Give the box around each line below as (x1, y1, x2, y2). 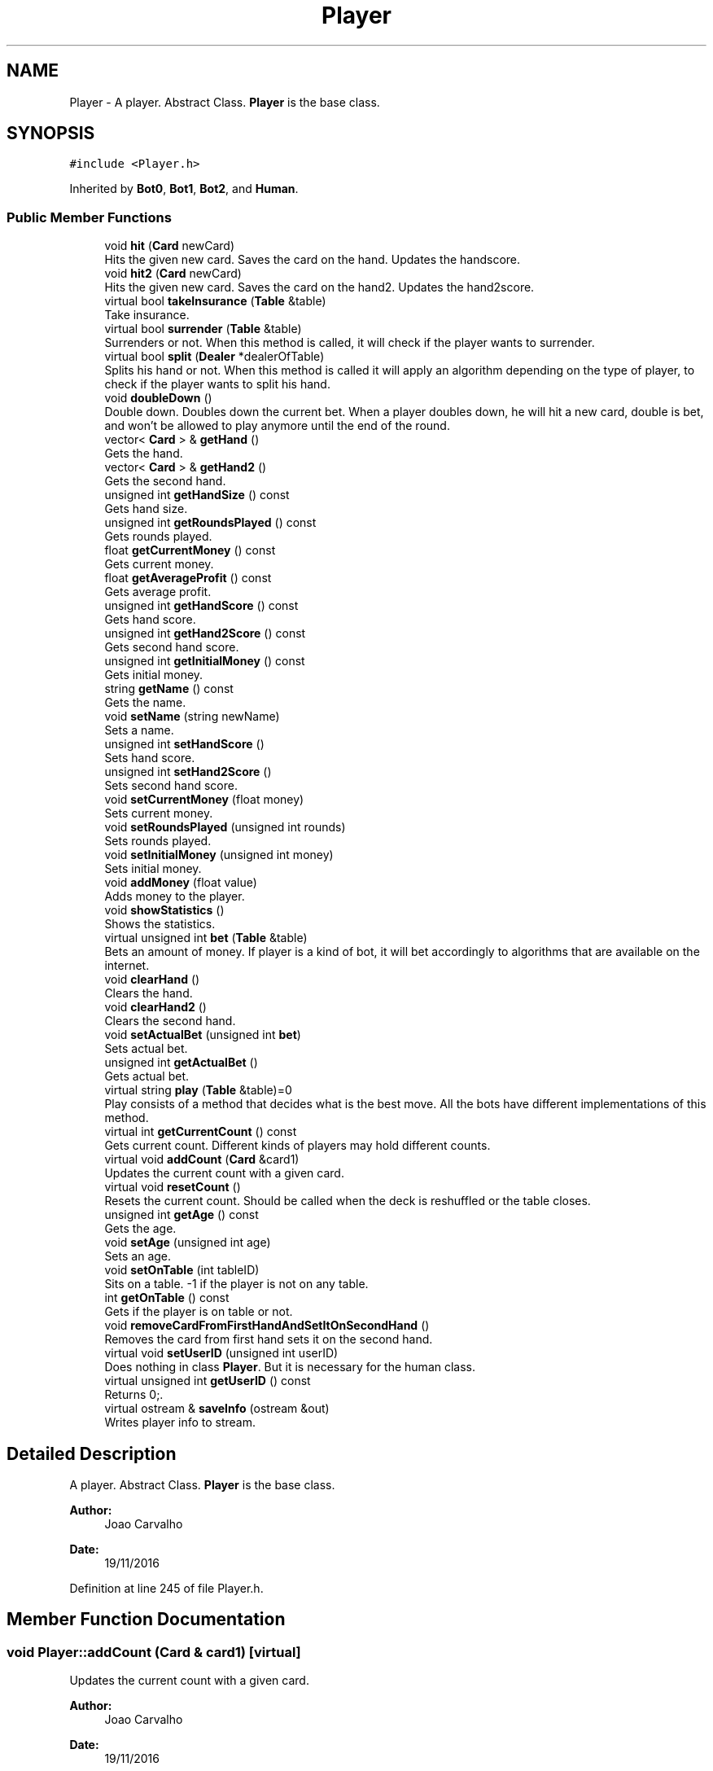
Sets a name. (104, 723, 174, 738)
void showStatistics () (104, 903, 225, 918)
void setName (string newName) (104, 709, 280, 724)
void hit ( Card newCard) (104, 239, 235, 253)
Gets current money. (104, 557, 214, 572)
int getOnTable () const (104, 1291, 230, 1305)
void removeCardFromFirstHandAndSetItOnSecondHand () (104, 1318, 430, 1333)
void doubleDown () (104, 391, 212, 405)
